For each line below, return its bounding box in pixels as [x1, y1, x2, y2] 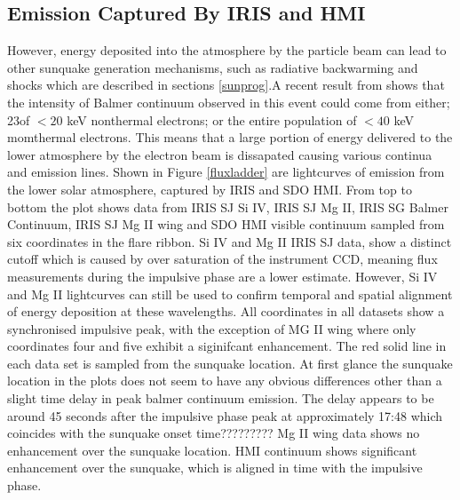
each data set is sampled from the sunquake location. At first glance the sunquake [7, 353, 453, 372]
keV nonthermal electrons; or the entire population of [67, 110, 357, 129]
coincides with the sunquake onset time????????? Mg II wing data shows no [7, 424, 420, 442]
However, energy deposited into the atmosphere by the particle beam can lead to [7, 41, 447, 60]
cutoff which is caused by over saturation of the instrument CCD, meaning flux [7, 250, 438, 268]
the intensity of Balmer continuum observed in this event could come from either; [7, 92, 450, 111]
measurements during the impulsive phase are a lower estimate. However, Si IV [7, 266, 438, 285]
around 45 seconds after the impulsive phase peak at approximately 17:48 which [7, 406, 443, 425]
